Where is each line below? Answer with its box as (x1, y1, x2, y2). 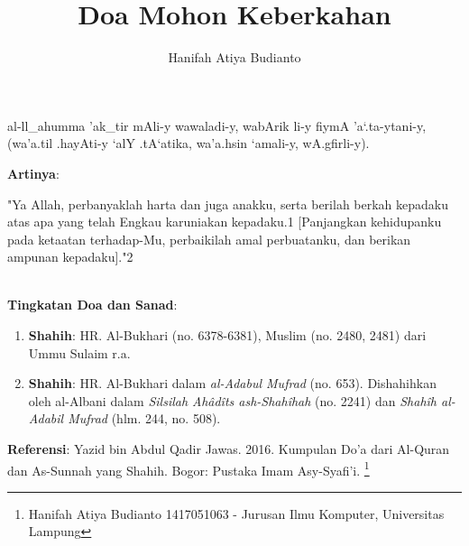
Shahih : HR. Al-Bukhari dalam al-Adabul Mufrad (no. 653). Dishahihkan (28, 374, 437, 393)
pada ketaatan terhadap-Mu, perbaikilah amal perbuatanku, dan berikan (7, 229, 411, 248)
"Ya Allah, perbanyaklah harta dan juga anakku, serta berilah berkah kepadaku (7, 194, 449, 213)
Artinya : (7, 163, 60, 182)
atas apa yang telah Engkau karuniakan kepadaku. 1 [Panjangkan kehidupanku (7, 212, 442, 231)
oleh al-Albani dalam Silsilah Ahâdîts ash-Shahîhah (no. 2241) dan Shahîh (28, 391, 437, 410)
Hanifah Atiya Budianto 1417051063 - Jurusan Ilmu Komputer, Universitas (28, 504, 445, 523)
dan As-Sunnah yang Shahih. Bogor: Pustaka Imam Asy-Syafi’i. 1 (7, 458, 370, 479)
